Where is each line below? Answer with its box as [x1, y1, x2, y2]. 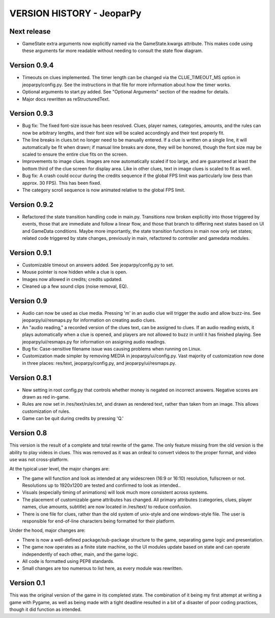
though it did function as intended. [9, 606, 82, 612]
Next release [9, 27, 51, 36]
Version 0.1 [9, 579, 45, 587]
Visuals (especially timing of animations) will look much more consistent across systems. [22, 489, 209, 496]
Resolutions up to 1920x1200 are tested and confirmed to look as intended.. [22, 482, 181, 488]
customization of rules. [22, 408, 71, 414]
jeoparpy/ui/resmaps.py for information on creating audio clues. [22, 317, 156, 324]
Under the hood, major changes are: [9, 527, 86, 533]
